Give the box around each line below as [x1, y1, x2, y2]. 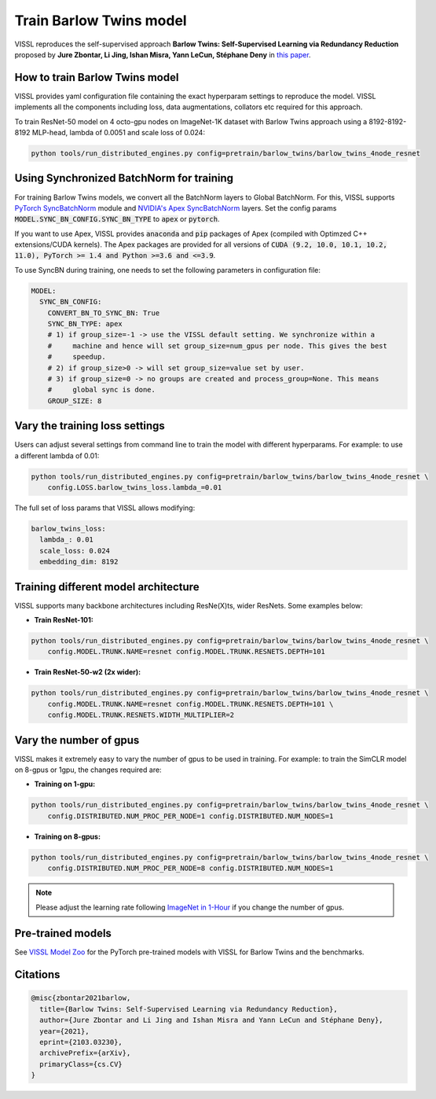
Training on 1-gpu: [34, 779, 96, 789]
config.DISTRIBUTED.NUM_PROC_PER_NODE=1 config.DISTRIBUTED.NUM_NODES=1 [47, 811, 334, 821]
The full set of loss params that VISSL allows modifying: [14, 503, 196, 513]
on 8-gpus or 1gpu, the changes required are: [14, 765, 162, 774]
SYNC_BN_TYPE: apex [47, 319, 123, 328]
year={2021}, [39, 1027, 90, 1035]
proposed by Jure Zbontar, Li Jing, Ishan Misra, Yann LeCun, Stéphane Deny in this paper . [14, 50, 311, 59]
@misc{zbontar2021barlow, [31, 994, 131, 1002]
